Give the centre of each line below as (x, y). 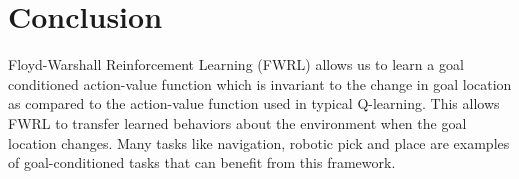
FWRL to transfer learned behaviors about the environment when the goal (237, 122)
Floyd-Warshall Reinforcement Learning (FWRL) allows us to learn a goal (236, 64)
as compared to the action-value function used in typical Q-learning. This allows (254, 103)
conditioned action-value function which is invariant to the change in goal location (260, 83)
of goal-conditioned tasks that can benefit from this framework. (202, 162)
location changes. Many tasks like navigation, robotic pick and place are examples (259, 142)
